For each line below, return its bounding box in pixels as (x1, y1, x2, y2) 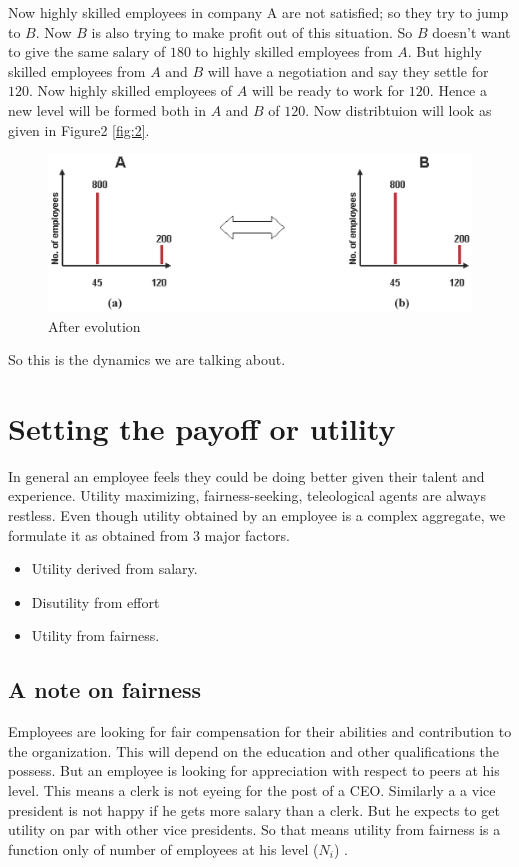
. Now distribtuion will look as (305, 99, 492, 120)
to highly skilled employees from (195, 41, 393, 62)
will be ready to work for (251, 80, 405, 101)
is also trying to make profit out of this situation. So (91, 21, 413, 42)
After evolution (48, 315, 141, 336)
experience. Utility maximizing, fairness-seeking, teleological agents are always (8, 485, 487, 506)
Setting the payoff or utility (8, 407, 396, 448)
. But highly (407, 41, 482, 62)
